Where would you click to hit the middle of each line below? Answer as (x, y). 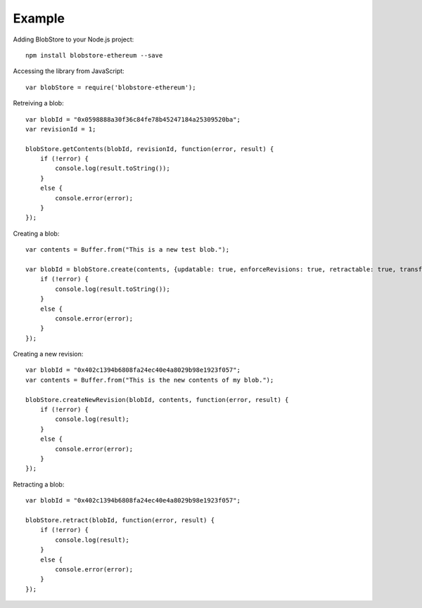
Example (39, 18)
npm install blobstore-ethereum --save (94, 55)
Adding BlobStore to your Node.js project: (73, 39)
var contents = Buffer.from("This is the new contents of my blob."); (150, 380)
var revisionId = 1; (61, 129)
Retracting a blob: (39, 484)
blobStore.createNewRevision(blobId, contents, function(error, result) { (157, 400)
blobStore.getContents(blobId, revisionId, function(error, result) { (150, 149)
